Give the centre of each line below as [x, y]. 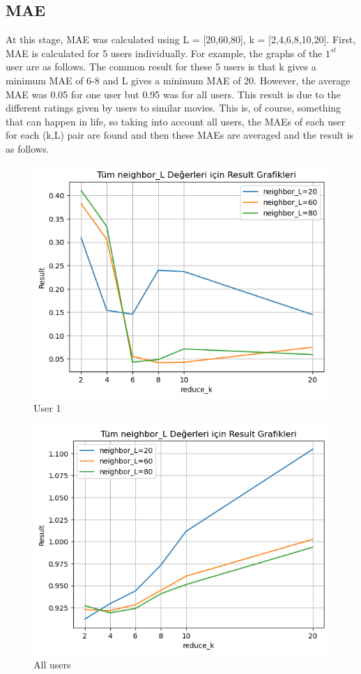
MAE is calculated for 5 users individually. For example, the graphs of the [164, 53]
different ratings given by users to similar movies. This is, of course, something [174, 108]
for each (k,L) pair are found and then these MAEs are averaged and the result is [180, 135]
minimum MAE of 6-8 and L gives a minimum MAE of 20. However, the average [178, 80]
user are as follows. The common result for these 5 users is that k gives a [161, 67]
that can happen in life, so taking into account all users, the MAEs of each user [176, 121]
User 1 [47, 408]
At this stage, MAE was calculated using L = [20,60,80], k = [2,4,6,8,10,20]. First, [181, 39]
